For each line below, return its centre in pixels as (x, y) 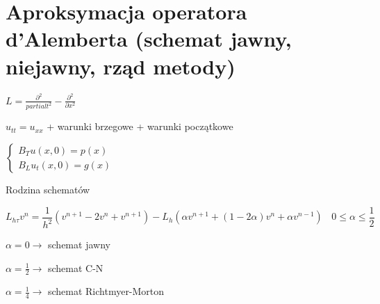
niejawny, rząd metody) (121, 66)
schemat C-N (75, 267)
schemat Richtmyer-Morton (106, 291)
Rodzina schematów (48, 190)
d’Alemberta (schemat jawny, (149, 39)
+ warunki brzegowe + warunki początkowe (140, 126)
